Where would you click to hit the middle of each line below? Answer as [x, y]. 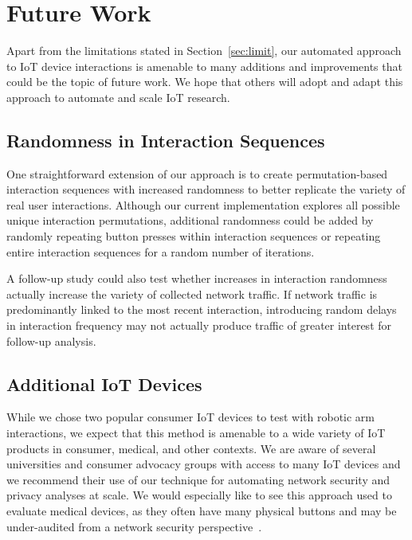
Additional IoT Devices [104, 383]
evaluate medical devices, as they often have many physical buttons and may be [202, 511]
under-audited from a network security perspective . [134, 526]
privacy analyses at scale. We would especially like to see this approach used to [199, 495]
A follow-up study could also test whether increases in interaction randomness [197, 278]
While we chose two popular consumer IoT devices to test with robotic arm [191, 417]
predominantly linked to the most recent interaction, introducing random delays [202, 309]
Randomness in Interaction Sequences [166, 140]
